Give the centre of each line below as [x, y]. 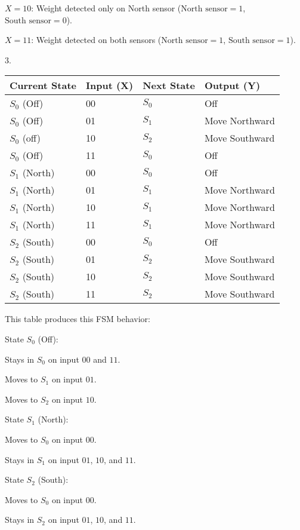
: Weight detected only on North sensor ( [106, 8]
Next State [169, 85]
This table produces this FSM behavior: [78, 319]
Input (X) [110, 85]
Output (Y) [232, 85]
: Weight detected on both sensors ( [96, 40]
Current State [43, 85]
